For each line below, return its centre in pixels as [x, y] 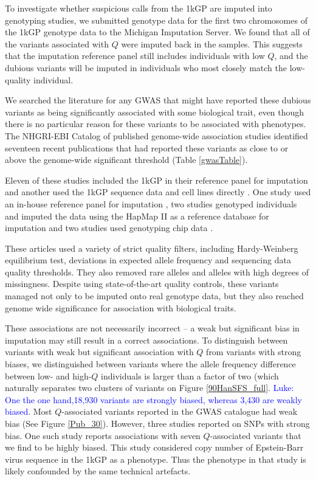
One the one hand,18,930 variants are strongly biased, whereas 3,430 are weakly [153, 399]
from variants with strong [254, 352]
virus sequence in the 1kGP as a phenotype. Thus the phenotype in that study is [156, 459]
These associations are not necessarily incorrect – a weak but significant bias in [152, 328]
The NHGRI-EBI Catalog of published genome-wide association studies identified [156, 135]
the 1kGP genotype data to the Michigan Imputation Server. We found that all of [157, 32]
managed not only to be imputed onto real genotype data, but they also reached [154, 296]
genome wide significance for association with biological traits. [121, 307]
